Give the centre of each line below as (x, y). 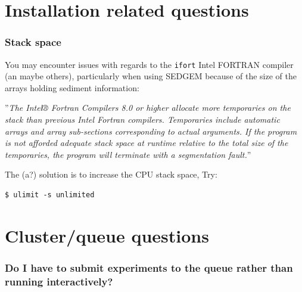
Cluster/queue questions (107, 235)
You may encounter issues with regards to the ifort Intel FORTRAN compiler (149, 64)
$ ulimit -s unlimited (50, 195)
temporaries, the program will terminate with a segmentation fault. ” (128, 154)
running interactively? (59, 281)
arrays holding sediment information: (72, 87)
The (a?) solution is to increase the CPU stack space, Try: (111, 174)
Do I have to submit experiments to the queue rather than (149, 267)
